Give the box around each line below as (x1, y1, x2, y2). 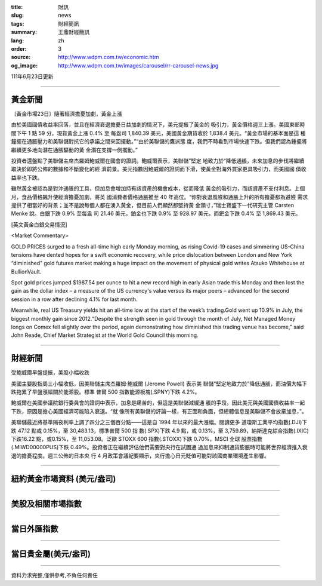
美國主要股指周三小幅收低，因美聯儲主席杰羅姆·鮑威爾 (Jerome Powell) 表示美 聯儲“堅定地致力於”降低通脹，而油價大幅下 (11, 380, 307, 387)
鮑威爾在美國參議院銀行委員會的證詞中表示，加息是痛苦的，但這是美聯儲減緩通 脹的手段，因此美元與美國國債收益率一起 (11, 399, 305, 406)
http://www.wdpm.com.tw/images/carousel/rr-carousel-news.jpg (58, 62, 219, 69)
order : (11, 45, 27, 52)
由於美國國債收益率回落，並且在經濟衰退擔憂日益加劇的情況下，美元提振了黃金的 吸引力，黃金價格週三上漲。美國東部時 (11, 121, 305, 128)
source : (11, 54, 31, 61)
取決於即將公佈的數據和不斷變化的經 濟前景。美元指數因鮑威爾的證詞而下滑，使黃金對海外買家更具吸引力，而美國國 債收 (11, 165, 306, 173)
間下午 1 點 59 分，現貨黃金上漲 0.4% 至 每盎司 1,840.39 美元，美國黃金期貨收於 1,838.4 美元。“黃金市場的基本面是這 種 (11, 129, 306, 137)
